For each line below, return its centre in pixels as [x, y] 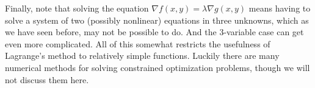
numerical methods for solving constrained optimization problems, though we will [157, 67]
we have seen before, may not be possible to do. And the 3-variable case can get [154, 32]
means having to [280, 8]
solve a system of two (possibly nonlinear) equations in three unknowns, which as [157, 20]
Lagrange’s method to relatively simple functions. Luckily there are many [142, 56]
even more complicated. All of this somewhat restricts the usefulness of [138, 43]
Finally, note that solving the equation [77, 8]
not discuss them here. [47, 79]
